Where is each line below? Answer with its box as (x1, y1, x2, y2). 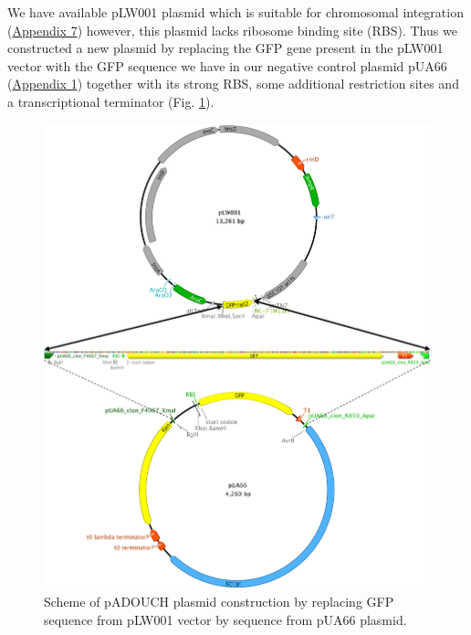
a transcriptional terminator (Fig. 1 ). (7, 91, 215, 111)
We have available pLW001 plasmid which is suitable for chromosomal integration (7, 3, 464, 21)
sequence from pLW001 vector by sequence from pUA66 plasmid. (44, 609, 407, 629)
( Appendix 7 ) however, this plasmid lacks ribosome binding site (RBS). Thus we (7, 20, 457, 39)
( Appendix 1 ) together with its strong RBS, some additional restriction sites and (7, 74, 459, 93)
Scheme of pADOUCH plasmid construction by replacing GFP (44, 592, 394, 611)
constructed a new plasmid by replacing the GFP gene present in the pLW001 (7, 38, 444, 58)
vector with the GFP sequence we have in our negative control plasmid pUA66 (7, 56, 447, 75)
